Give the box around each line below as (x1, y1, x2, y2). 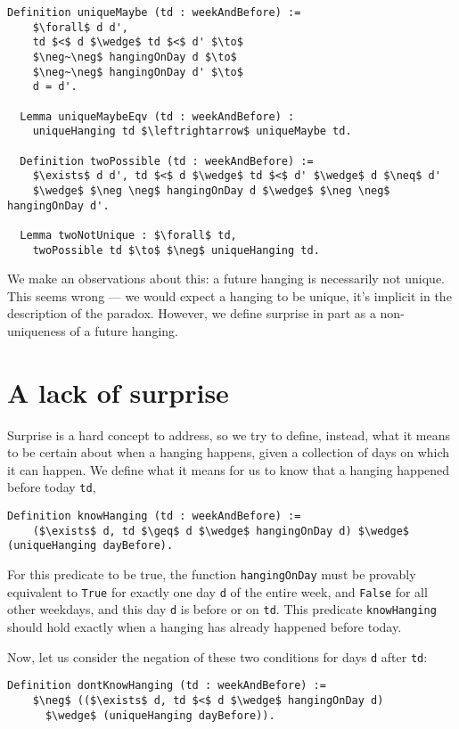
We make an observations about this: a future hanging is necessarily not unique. (7, 269, 445, 288)
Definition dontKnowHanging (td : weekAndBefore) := (7, 679, 326, 692)
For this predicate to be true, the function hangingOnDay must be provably (7, 565, 416, 584)
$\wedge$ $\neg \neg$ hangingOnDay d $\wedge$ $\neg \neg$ (32, 184, 390, 197)
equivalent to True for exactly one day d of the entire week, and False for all (7, 582, 428, 601)
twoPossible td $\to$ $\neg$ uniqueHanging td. (32, 243, 320, 257)
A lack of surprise (7, 373, 229, 410)
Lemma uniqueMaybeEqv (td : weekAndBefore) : (20, 110, 295, 123)
